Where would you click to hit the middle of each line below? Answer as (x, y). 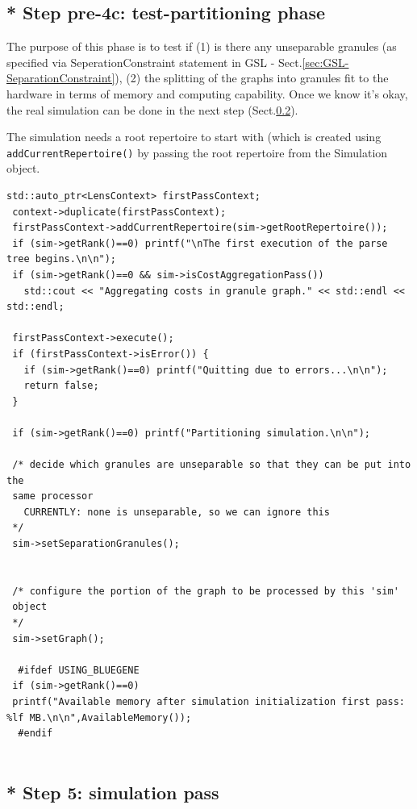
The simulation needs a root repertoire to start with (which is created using (194, 137)
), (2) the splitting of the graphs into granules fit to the (252, 78)
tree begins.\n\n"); (62, 259)
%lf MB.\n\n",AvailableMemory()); (99, 717)
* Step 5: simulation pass (113, 792)
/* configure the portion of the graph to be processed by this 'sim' (206, 591)
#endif (35, 734)
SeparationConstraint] (61, 78)
